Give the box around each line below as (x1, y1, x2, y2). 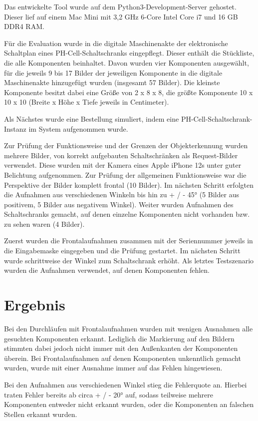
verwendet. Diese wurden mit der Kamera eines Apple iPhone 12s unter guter (4, 160, 242, 170)
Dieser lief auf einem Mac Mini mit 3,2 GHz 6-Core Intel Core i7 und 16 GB (4, 11, 238, 22)
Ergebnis (4, 294, 65, 315)
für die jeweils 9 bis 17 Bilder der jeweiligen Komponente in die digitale (4, 67, 223, 78)
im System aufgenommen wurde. (28, 123, 128, 134)
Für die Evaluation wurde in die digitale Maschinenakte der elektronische (4, 38, 228, 48)
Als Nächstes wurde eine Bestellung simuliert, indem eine (4, 113, 179, 124)
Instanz (4, 123, 26, 134)
